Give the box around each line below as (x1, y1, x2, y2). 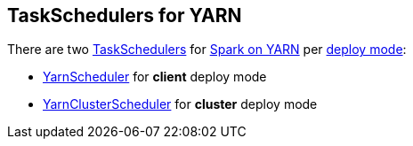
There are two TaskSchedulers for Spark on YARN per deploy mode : (7, 42, 407, 58)
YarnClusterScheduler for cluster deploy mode (43, 96, 318, 112)
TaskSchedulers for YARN (7, 4, 242, 27)
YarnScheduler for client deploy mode (43, 69, 267, 85)
